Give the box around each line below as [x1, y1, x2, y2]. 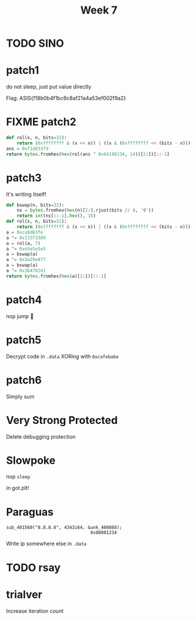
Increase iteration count [6, 607, 64, 614]
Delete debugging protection [6, 433, 76, 440]
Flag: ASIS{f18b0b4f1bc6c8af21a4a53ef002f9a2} [6, 95, 127, 102]
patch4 [6, 293, 42, 307]
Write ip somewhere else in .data [6, 540, 87, 547]
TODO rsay [6, 561, 61, 574]
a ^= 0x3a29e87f [6, 257, 46, 263]
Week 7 [80, 4, 118, 17]
